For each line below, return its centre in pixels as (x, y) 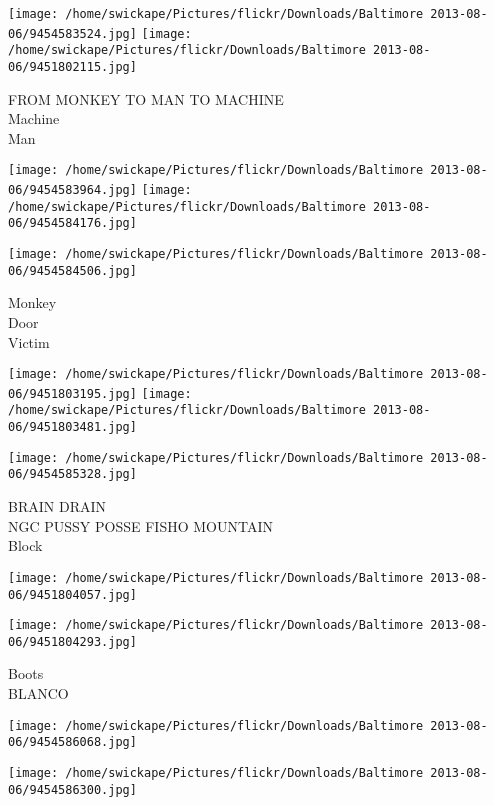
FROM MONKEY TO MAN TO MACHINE (146, 98)
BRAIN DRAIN (57, 506)
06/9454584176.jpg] (72, 223)
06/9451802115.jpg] (72, 66)
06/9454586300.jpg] (72, 789)
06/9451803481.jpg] (72, 427)
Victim (29, 341)
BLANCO (38, 693)
